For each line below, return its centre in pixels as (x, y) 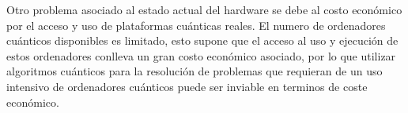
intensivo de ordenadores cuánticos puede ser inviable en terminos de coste (187, 86)
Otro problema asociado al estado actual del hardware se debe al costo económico (204, 9)
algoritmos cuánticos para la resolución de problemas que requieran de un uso (195, 71)
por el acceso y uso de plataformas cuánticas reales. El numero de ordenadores (196, 25)
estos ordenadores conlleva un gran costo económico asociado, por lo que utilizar (201, 55)
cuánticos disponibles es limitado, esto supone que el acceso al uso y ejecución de (202, 40)
